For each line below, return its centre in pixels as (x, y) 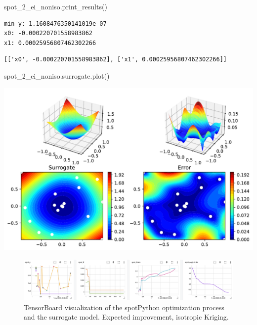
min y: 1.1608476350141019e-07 (55, 23)
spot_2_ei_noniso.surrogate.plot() (57, 75)
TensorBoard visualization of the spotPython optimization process (124, 307)
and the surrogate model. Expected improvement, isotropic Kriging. (126, 317)
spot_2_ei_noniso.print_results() (56, 6)
